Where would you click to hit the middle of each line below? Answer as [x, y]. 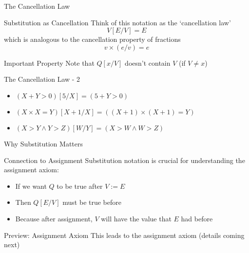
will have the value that [136, 218]
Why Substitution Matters [44, 143]
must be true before [92, 202]
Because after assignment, [54, 218]
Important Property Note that [49, 63]
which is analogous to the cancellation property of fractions [92, 39]
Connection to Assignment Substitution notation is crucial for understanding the [124, 160]
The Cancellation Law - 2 [42, 79]
